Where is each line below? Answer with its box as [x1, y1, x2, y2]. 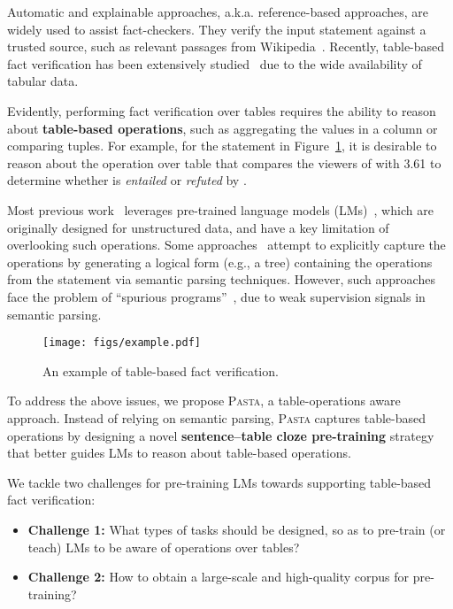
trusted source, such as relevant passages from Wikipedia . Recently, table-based [7, 37, 445, 56]
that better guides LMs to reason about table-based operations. [7, 443, 351, 462]
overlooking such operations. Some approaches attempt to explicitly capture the [7, 235, 446, 254]
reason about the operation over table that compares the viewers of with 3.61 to [7, 153, 441, 172]
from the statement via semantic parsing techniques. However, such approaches [7, 270, 435, 289]
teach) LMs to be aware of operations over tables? [27, 537, 300, 556]
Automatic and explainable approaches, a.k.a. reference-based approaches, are [7, 3, 429, 20]
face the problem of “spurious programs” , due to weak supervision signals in [7, 287, 426, 305]
